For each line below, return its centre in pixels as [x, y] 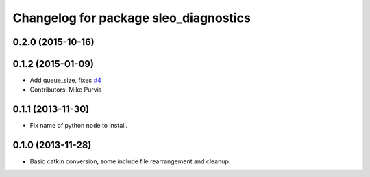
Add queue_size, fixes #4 [66, 80]
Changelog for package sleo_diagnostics [132, 18]
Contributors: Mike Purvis [66, 90]
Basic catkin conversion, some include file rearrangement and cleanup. [130, 161]
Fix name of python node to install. [79, 126]
